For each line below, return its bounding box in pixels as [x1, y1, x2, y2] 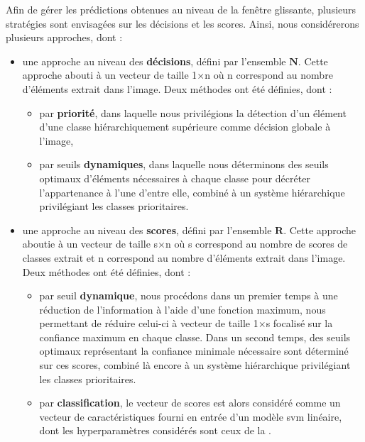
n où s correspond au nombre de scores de [165, 236, 348, 251]
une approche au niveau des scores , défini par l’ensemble [22, 222, 272, 237]
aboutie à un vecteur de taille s [22, 236, 158, 251]
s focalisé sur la [266, 316, 333, 331]
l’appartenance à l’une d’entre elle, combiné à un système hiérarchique [39, 184, 345, 199]
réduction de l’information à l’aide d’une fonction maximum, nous [39, 302, 326, 316]
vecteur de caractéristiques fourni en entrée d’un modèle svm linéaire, [39, 409, 342, 424]
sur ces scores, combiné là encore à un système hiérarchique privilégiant [39, 358, 351, 372]
